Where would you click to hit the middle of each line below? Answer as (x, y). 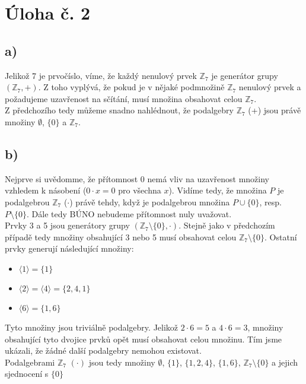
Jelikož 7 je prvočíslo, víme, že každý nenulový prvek (101, 75)
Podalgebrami (30, 362)
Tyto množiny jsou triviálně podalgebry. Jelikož (92, 327)
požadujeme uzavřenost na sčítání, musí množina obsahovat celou (124, 98)
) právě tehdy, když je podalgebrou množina (150, 201)
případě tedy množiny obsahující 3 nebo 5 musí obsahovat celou (121, 237)
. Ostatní (281, 237)
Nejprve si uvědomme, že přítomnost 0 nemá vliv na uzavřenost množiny (137, 178)
